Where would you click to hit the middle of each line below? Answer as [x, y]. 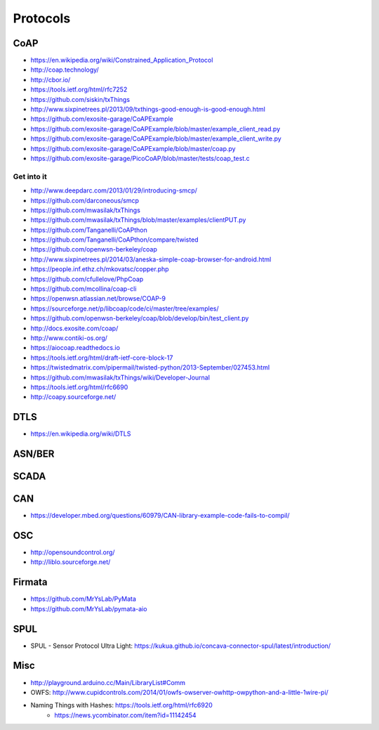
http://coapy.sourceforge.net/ [73, 397]
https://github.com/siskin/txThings [80, 99]
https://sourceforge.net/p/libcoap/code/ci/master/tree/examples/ [125, 308]
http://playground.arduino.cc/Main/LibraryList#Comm [108, 682]
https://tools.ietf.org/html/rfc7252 [79, 90]
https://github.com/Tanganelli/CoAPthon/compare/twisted [115, 240]
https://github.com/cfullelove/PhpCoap [87, 279]
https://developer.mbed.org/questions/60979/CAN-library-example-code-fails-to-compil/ [160, 516]
